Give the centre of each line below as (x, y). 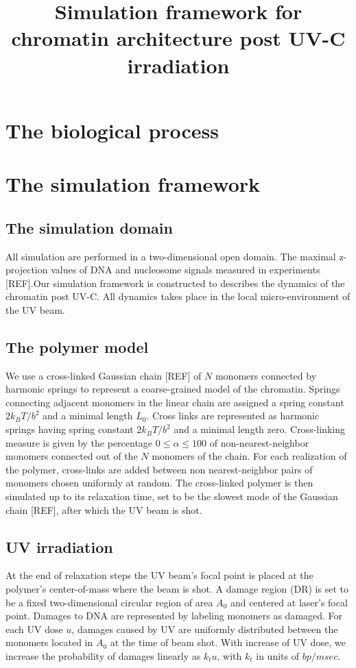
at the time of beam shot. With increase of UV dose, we (228, 642)
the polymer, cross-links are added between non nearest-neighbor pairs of (159, 469)
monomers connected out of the (72, 456)
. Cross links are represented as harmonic (233, 416)
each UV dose (34, 629)
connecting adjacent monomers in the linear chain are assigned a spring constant (175, 402)
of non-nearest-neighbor (259, 442)
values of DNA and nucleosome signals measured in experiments (186, 270)
